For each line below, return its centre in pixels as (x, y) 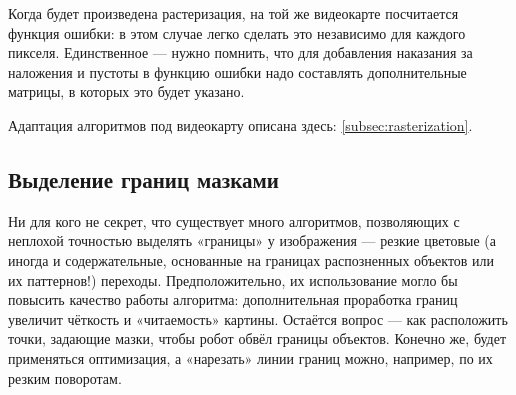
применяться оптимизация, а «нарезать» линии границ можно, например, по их (250, 357)
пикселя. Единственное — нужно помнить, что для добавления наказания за (240, 52)
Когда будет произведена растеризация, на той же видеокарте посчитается (233, 13)
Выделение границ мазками (143, 178)
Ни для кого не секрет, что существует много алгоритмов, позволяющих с (234, 220)
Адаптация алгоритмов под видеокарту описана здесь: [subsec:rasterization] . (240, 124)
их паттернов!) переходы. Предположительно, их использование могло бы (233, 279)
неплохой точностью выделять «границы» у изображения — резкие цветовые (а (252, 240)
